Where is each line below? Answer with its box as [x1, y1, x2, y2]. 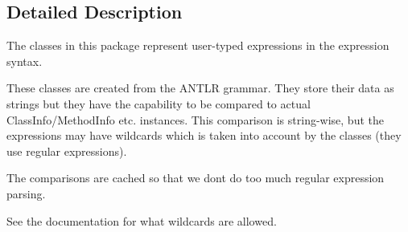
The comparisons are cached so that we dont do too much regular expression [6, 169, 385, 186]
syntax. [6, 52, 43, 69]
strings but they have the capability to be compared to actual [6, 95, 311, 112]
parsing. [6, 185, 46, 201]
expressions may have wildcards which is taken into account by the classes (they [6, 127, 402, 144]
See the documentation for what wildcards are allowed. [6, 212, 277, 229]
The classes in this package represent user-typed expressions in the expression [6, 37, 389, 54]
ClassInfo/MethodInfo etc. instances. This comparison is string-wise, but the [6, 111, 384, 128]
